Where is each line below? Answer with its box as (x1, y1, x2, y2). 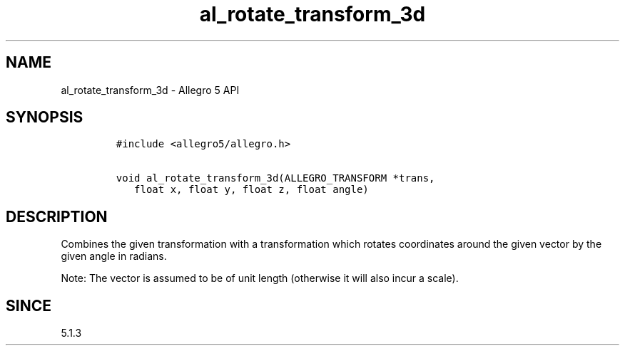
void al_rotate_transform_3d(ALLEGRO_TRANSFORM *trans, (116, 172, 435, 184)
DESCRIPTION (6, 207, 108, 226)
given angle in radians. (61, 250, 167, 263)
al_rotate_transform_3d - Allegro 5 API (61, 83, 240, 96)
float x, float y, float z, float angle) (134, 184, 369, 196)
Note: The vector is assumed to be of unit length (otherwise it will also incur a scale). (61, 272, 459, 285)
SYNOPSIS (6, 108, 83, 127)
